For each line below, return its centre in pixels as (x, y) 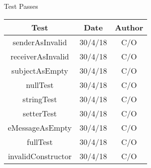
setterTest (40, 113)
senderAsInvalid (40, 42)
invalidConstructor (40, 156)
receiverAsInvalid (40, 56)
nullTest (40, 84)
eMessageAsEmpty (40, 127)
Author (129, 27)
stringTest (40, 99)
